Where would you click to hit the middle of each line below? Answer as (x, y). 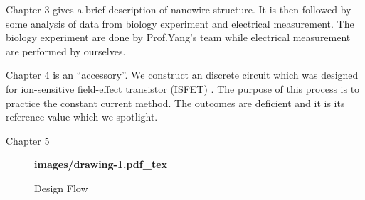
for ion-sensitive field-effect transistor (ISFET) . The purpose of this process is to (183, 88)
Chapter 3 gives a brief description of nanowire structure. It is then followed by (179, 9)
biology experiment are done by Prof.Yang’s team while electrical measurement (178, 37)
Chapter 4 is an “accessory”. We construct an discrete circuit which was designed (182, 75)
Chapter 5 (28, 140)
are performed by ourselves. (66, 51)
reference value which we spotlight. (82, 117)
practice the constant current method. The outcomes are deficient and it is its (175, 102)
